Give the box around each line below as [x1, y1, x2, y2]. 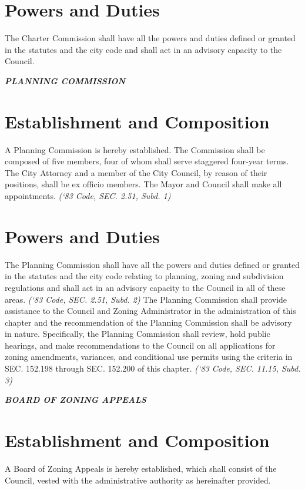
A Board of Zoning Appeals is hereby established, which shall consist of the [5, 462, 277, 474]
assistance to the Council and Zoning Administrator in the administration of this [5, 304, 296, 317]
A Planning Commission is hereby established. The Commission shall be [5, 143, 265, 155]
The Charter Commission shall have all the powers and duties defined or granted [5, 32, 296, 44]
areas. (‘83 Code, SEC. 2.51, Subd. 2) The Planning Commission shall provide [5, 293, 287, 305]
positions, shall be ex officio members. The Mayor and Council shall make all [5, 178, 282, 190]
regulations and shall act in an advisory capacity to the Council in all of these [5, 281, 286, 293]
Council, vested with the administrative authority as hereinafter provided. [5, 474, 271, 486]
